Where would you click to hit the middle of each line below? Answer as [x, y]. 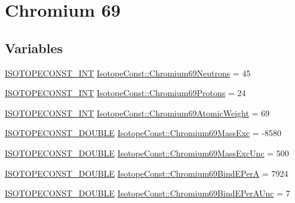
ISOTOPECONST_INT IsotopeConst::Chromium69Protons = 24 [125, 93]
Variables [34, 47]
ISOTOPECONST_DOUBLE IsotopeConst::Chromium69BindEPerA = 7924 [147, 173]
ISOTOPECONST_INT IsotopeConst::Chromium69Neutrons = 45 [128, 73]
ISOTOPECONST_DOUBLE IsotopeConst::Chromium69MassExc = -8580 [143, 133]
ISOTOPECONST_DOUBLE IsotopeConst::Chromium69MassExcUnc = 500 [147, 153]
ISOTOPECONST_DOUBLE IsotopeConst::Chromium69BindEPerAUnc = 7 [147, 193]
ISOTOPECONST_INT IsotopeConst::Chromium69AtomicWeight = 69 [137, 113]
